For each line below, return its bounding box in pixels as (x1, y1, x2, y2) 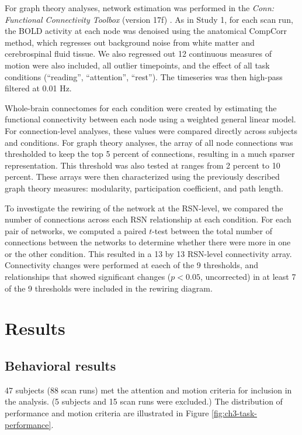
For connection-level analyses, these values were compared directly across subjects (5, 124, 298, 136)
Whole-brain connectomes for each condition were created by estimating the (5, 101, 277, 114)
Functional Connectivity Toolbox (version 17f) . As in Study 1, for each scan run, (5, 13, 293, 25)
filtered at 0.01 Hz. (5, 82, 72, 94)
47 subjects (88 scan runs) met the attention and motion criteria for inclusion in (5, 383, 292, 396)
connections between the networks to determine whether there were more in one (5, 236, 291, 248)
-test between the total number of (152, 224, 273, 237)
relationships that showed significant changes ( (5, 270, 171, 283)
